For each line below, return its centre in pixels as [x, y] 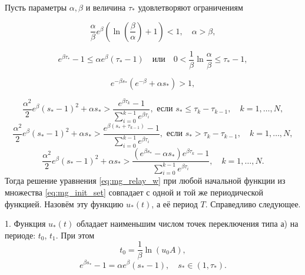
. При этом [75, 235]
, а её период [175, 203]
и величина [106, 7]
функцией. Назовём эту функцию [64, 203]
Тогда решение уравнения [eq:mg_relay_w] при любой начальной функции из [145, 180]
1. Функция [25, 223]
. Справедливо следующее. [253, 203]
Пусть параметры [36, 7]
